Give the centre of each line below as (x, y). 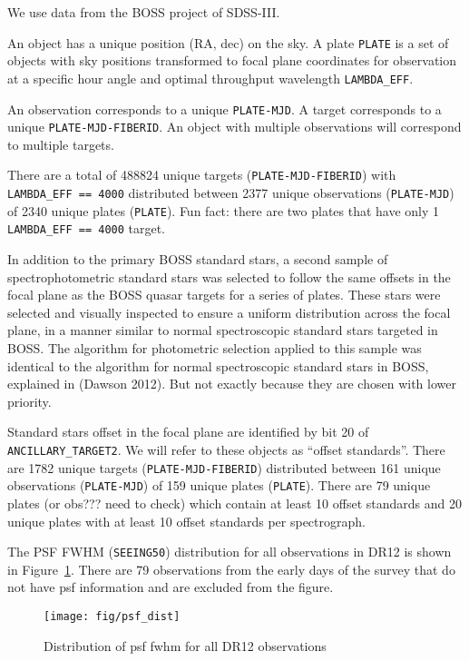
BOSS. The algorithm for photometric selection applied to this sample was (215, 348)
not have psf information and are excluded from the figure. (171, 587)
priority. (29, 401)
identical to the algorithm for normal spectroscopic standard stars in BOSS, (218, 365)
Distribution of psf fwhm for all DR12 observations (185, 645)
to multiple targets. (61, 144)
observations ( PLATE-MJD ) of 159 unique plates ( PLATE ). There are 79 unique (219, 485)
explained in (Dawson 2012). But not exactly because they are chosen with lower (232, 384)
